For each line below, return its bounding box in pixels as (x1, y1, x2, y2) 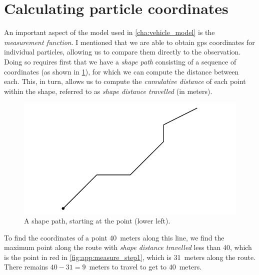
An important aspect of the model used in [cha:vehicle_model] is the (4, 27, 215, 37)
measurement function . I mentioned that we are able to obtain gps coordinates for (4, 36, 255, 47)
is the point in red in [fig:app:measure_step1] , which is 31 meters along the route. (4, 251, 255, 262)
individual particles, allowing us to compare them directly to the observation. (4, 46, 241, 57)
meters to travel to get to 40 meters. (89, 261, 202, 272)
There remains (4, 261, 48, 272)
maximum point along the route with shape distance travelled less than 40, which (4, 242, 252, 252)
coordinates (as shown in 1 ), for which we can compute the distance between (4, 66, 239, 76)
